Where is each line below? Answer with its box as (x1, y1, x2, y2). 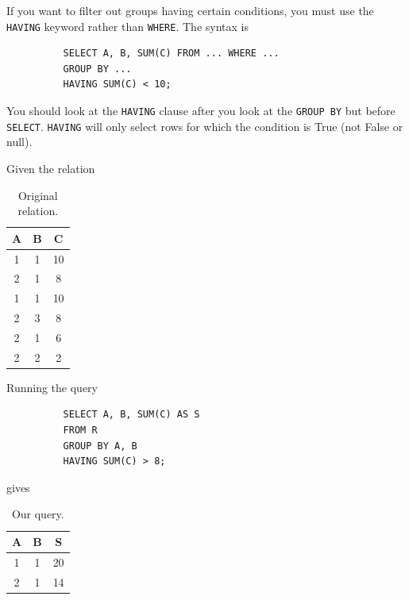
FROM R (63, 425, 98, 437)
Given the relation (6, 160, 95, 176)
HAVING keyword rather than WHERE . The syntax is (6, 17, 249, 34)
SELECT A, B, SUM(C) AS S (63, 409, 200, 421)
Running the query (6, 379, 98, 395)
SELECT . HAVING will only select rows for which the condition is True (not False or (6, 117, 403, 134)
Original (17, 187, 58, 203)
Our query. (11, 506, 64, 522)
